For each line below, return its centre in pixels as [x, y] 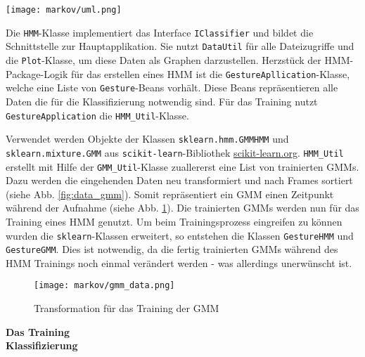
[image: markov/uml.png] [64, 10]
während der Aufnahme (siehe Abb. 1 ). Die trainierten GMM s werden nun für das [182, 208]
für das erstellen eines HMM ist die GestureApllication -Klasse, [210, 73]
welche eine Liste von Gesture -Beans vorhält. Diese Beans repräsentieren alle [172, 87]
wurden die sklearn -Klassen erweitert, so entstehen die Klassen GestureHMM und [180, 235]
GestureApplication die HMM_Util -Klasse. [97, 115]
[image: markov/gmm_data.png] [104, 286]
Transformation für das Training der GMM [127, 308]
